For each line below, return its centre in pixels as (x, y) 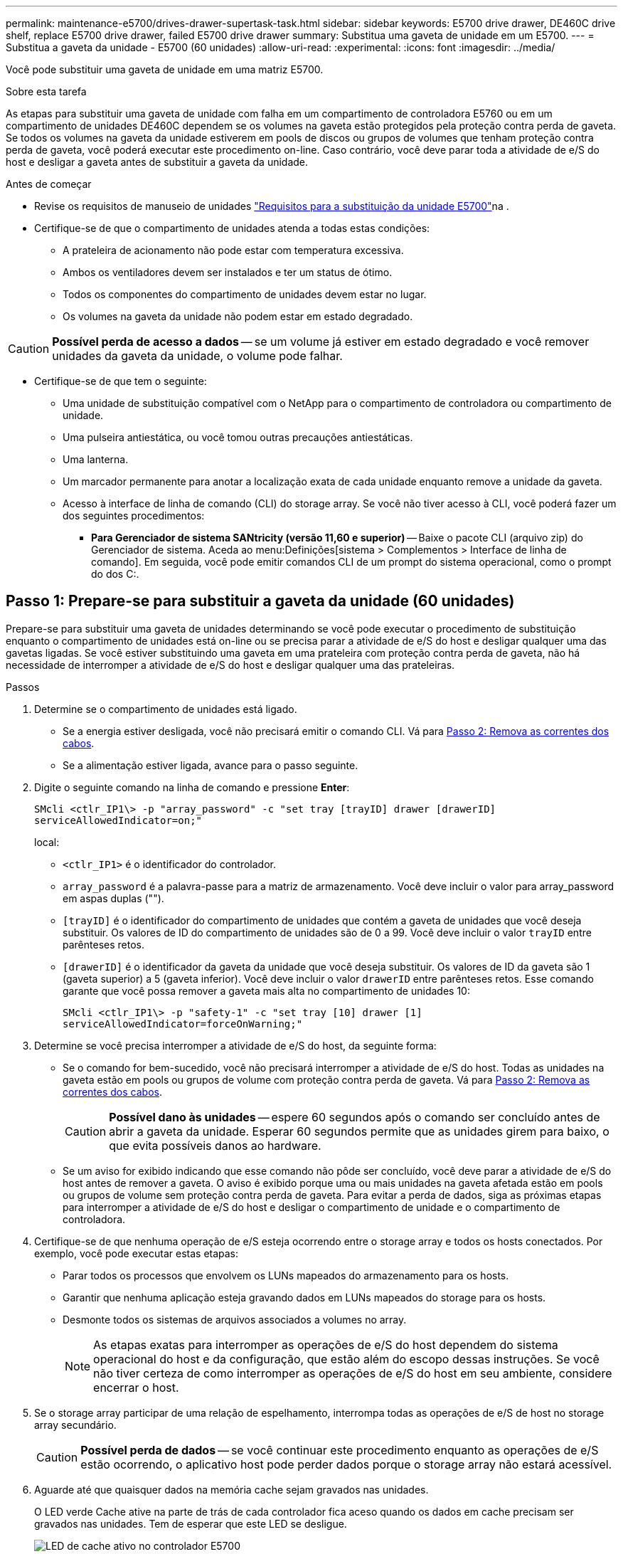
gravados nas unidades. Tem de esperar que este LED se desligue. (191, 1523)
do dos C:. (115, 574)
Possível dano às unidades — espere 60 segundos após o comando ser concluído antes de (355, 1117)
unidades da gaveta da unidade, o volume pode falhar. (197, 356)
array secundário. (75, 1424)
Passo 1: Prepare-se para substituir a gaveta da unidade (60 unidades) (260, 601)
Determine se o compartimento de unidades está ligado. (166, 709)
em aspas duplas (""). (113, 898)
